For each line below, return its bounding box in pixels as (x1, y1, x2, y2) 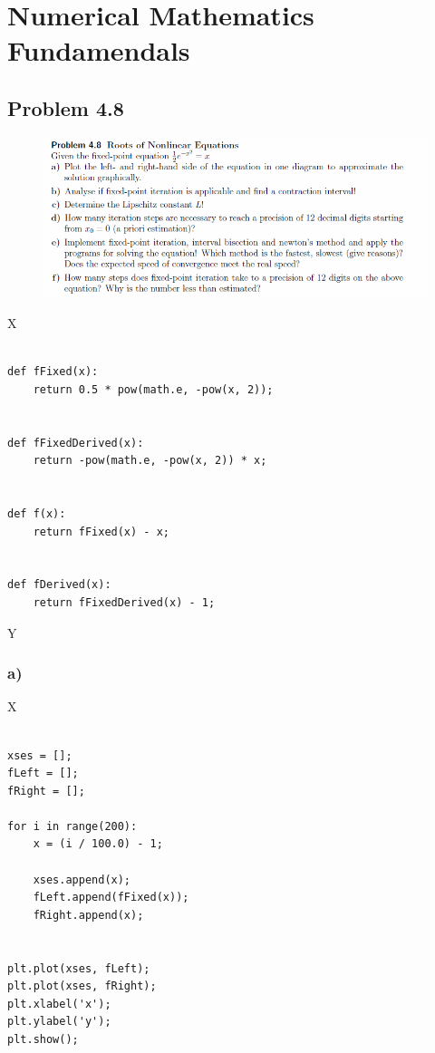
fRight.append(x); (33, 908, 144, 922)
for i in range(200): (7, 819, 138, 833)
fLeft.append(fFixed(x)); (33, 891, 189, 904)
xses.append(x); (33, 873, 131, 886)
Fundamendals (7, 32, 190, 69)
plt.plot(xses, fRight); (7, 980, 157, 993)
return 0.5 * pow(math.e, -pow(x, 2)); (33, 382, 274, 396)
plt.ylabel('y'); (7, 1015, 111, 1029)
